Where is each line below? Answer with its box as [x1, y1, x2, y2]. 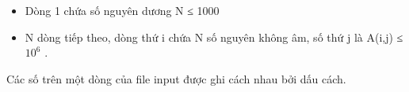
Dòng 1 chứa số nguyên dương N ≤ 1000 [25, 2, 220, 18]
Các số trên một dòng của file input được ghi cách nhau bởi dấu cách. [6, 70, 346, 86]
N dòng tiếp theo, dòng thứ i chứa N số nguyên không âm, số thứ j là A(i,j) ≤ [25, 28, 403, 45]
